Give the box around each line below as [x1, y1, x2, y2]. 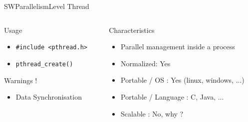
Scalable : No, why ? [121, 108, 184, 119]
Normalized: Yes [121, 58, 171, 68]
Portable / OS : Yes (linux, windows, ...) [121, 75, 245, 85]
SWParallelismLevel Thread [4, 1, 89, 11]
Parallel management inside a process [121, 41, 235, 52]
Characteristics [109, 24, 155, 35]
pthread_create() [15, 60, 73, 68]
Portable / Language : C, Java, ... [121, 91, 224, 102]
